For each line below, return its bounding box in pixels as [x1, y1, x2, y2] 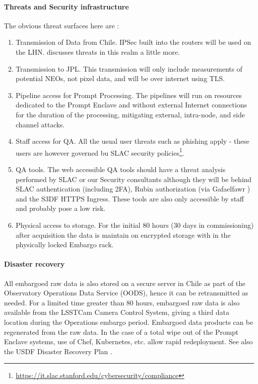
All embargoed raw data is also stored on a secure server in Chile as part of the [4, 278, 246, 288]
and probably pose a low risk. [15, 203, 106, 213]
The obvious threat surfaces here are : [4, 20, 119, 30]
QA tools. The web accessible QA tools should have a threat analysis [15, 164, 226, 174]
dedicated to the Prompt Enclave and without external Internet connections [15, 99, 247, 110]
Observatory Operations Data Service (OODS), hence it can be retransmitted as [4, 288, 249, 298]
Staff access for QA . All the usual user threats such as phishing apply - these [15, 136, 250, 146]
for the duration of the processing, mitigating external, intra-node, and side [15, 109, 245, 119]
